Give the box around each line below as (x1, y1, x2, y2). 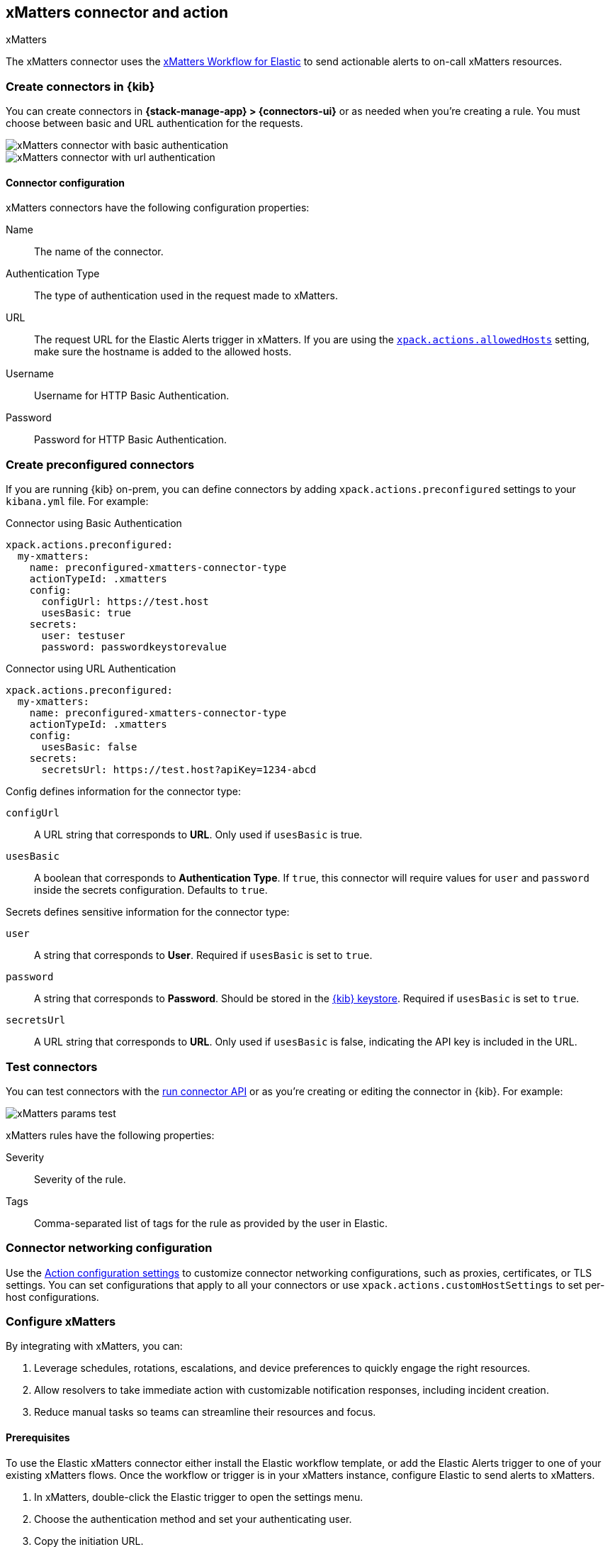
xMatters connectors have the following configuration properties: (6, 201, 310, 214)
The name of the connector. (34, 245, 164, 258)
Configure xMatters (6, 1314, 116, 1329)
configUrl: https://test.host (41, 596, 209, 608)
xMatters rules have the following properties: (6, 1129, 215, 1141)
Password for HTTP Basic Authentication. (34, 433, 227, 446)
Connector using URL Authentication (6, 662, 176, 675)
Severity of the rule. (34, 1172, 126, 1185)
